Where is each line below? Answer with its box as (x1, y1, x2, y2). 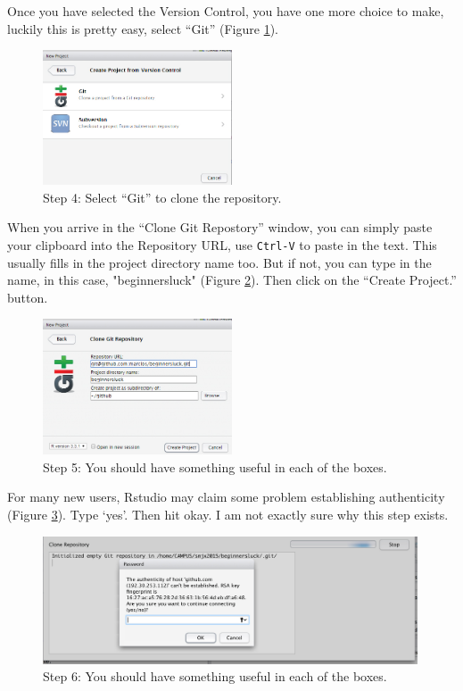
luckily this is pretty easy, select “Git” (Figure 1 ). (7, 19, 279, 37)
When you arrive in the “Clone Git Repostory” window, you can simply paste (7, 218, 433, 237)
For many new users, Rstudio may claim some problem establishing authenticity (7, 487, 445, 506)
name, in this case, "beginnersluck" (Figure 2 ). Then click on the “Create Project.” (7, 271, 457, 289)
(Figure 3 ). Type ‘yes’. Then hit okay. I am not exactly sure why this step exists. (7, 504, 449, 523)
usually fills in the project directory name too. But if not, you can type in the (7, 253, 432, 271)
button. (7, 287, 48, 306)
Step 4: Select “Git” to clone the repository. (43, 187, 282, 206)
